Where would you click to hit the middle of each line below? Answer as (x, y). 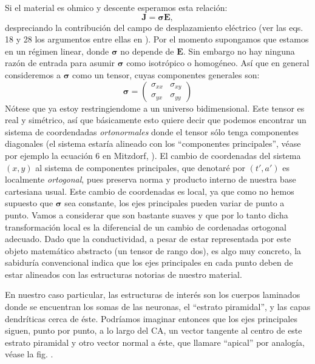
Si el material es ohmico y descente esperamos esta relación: (116, 7)
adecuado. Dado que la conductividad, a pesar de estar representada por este (148, 239)
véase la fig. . (29, 354)
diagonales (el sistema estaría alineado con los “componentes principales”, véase (153, 143)
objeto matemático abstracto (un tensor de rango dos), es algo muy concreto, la (153, 250)
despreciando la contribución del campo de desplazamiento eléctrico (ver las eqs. (154, 27)
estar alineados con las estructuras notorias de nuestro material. (124, 274)
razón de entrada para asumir (60, 63)
